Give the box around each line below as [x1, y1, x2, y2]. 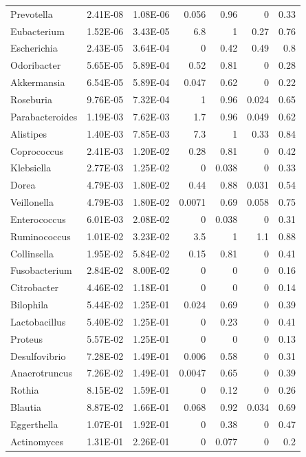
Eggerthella [10, 417, 58, 431]
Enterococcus [10, 211, 66, 226]
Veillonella [10, 195, 54, 209]
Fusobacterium [10, 263, 72, 277]
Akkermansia [10, 75, 65, 89]
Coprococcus [10, 143, 64, 158]
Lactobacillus [10, 314, 66, 328]
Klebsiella [10, 160, 52, 175]
